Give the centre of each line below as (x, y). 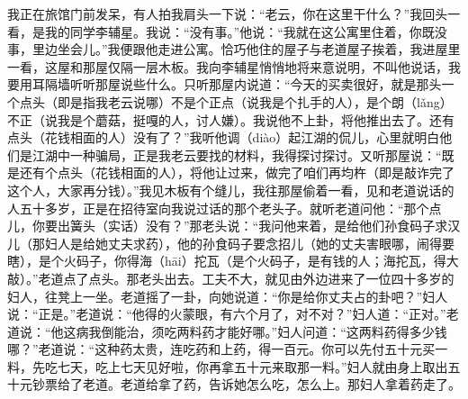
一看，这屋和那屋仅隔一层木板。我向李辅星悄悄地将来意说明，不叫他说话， (228, 66)
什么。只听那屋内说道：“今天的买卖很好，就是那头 (293, 84)
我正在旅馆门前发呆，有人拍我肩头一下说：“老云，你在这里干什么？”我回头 (228, 14)
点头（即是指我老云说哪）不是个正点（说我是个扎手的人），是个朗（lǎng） (236, 101)
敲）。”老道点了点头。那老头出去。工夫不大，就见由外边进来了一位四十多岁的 (231, 278)
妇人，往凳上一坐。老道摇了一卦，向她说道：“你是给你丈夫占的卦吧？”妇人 (228, 296)
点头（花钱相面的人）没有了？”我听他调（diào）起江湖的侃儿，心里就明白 (224, 137)
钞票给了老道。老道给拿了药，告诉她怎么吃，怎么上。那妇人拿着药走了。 (246, 384)
